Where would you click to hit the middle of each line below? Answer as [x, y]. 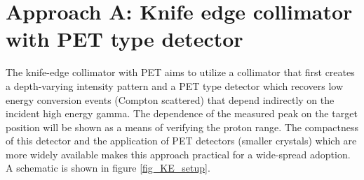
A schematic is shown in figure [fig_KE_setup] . [108, 168]
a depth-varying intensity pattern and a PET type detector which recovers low [175, 85]
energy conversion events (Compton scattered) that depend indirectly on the [170, 99]
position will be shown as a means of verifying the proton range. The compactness [182, 127]
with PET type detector [124, 39]
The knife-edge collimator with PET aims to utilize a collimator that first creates [180, 72]
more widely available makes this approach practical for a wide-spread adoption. [178, 154]
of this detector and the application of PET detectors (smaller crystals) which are [181, 141]
